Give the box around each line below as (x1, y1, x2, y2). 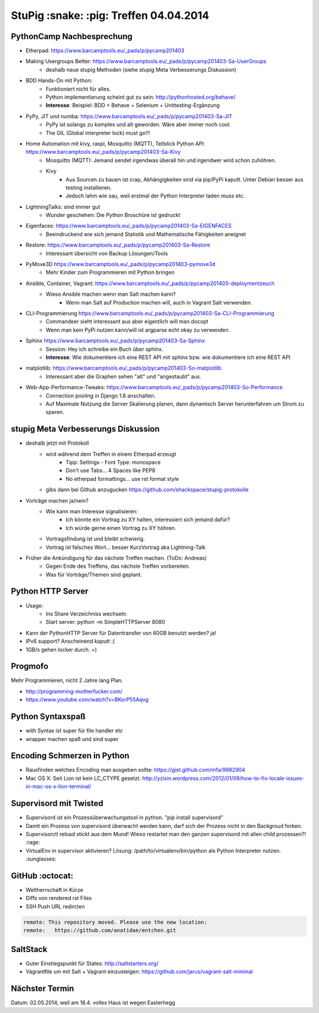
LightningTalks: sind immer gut (25, 203, 100, 210)
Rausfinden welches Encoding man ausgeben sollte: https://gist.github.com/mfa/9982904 (25, 766, 245, 773)
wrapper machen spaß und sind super (25, 735, 119, 742)
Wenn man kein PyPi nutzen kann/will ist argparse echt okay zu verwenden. (45, 326, 230, 334)
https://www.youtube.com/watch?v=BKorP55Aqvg (25, 696, 149, 703)
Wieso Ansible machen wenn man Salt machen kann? (45, 290, 176, 298)
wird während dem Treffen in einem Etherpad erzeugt (45, 450, 177, 458)
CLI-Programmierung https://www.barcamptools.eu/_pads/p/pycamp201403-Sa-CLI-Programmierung (25, 310, 275, 316)
